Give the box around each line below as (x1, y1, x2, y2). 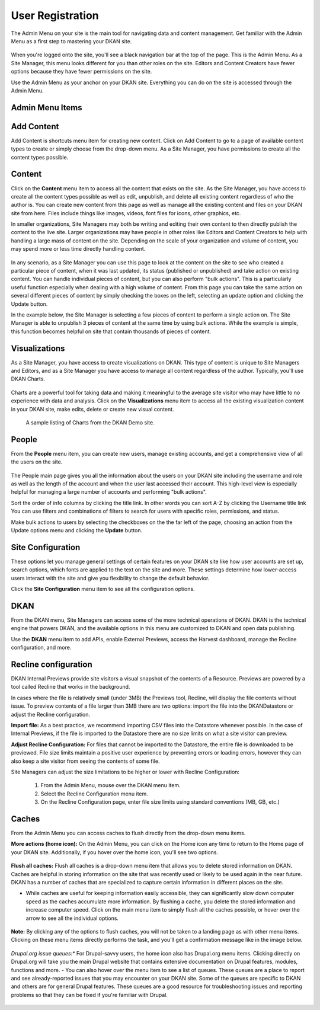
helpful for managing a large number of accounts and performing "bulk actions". (11, 488, 207, 496)
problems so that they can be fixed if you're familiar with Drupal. (11, 991, 168, 998)
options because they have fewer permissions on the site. (11, 68, 152, 75)
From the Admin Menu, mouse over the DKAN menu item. (40, 782, 181, 789)
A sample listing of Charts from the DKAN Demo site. (25, 419, 155, 426)
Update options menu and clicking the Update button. (11, 527, 142, 534)
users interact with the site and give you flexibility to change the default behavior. (11, 574, 210, 581)
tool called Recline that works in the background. (11, 683, 130, 691)
